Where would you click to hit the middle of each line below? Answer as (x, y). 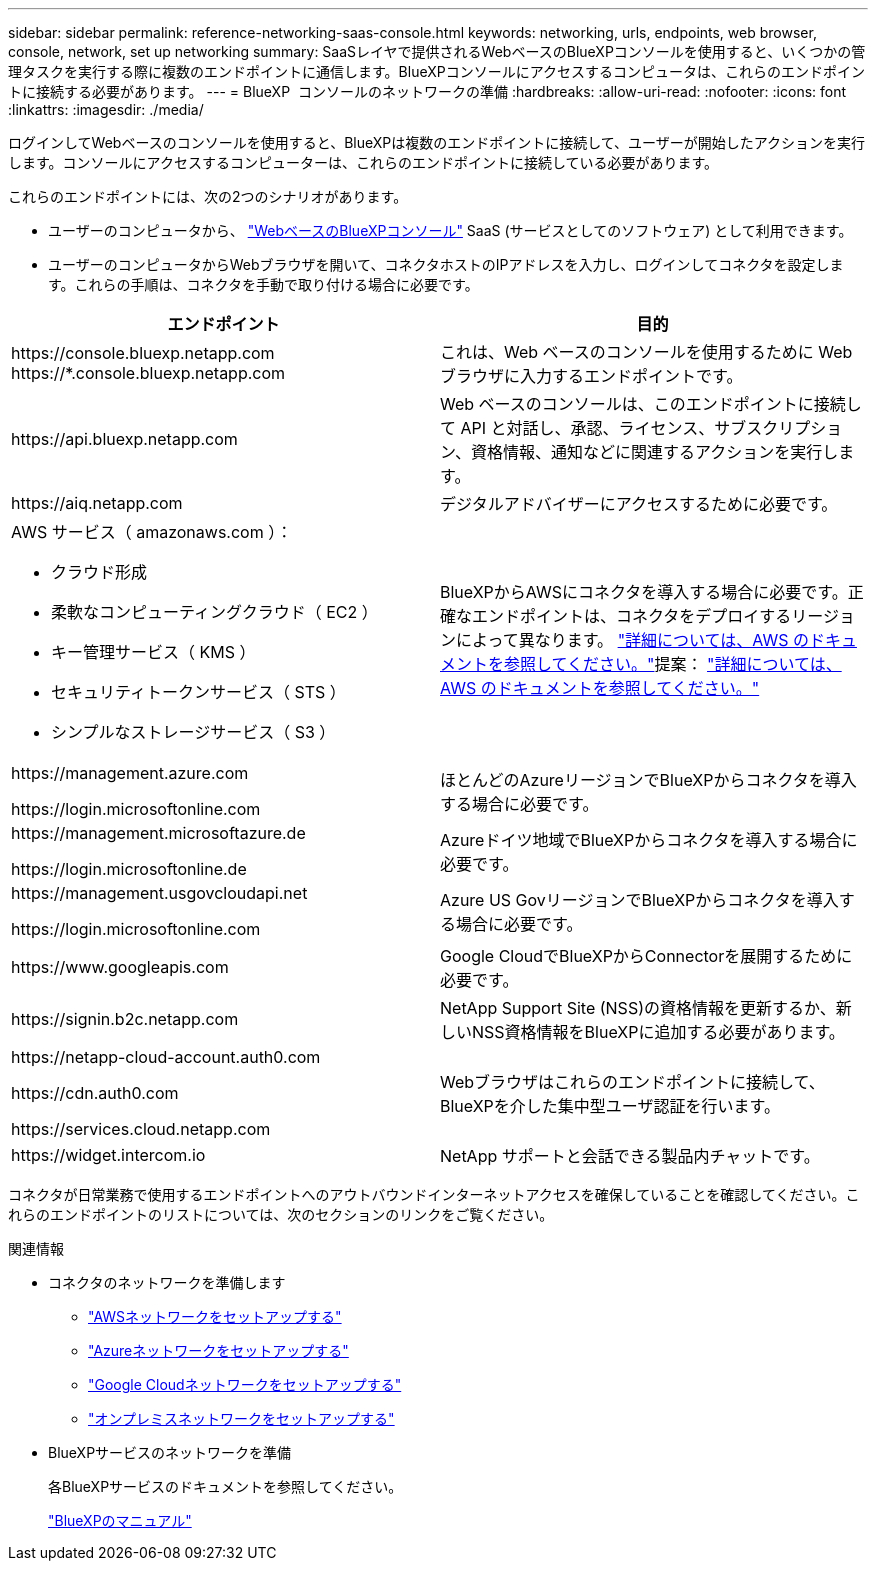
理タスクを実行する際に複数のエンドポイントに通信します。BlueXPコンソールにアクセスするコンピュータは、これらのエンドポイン (436, 71)
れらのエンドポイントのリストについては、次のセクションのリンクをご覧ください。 (281, 1214)
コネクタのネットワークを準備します (167, 1282)
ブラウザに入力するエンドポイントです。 (591, 376)
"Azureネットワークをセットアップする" (218, 1350)
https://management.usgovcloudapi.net (159, 893)
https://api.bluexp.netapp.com (124, 439)
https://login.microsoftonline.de (129, 869)
